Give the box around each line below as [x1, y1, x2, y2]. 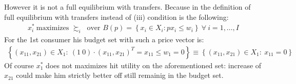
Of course [4, 60, 34, 70]
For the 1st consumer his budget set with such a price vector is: [4, 34, 204, 45]
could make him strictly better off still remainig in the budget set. [16, 70, 224, 80]
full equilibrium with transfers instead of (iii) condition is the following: [4, 11, 229, 22]
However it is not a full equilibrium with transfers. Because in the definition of [4, 2, 251, 12]
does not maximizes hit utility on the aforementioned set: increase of [46, 60, 262, 70]
